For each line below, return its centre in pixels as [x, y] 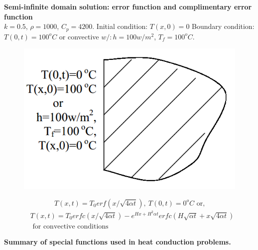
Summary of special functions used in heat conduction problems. [118, 241]
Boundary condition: [223, 26]
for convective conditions [70, 226]
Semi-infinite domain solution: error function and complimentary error [128, 6]
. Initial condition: [120, 26]
